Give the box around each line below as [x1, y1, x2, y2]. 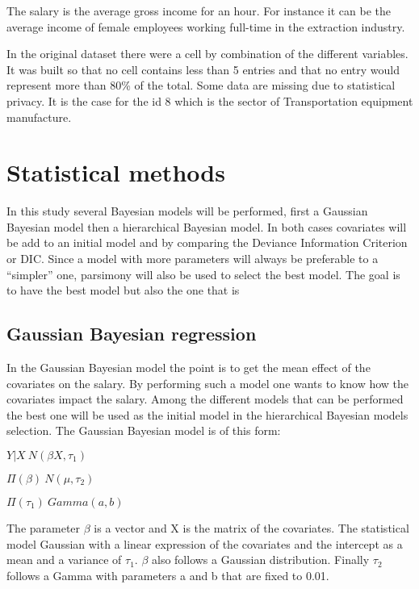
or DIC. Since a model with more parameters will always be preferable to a [6, 250, 379, 267]
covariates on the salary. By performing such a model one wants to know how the [6, 374, 409, 391]
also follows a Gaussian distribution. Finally [152, 551, 370, 568]
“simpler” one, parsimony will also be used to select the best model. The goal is [6, 265, 400, 282]
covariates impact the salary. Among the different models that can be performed [6, 391, 404, 407]
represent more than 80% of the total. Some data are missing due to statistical [6, 77, 396, 94]
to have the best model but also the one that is [6, 282, 240, 299]
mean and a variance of [6, 551, 122, 568]
